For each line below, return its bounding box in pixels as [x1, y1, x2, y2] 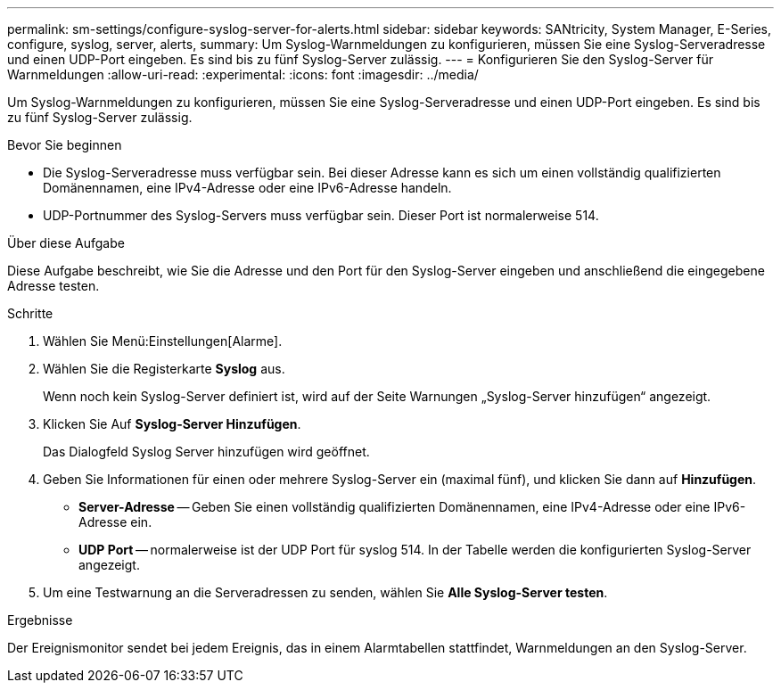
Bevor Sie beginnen [7, 137, 122, 152]
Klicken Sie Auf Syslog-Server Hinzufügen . [43, 416, 301, 431]
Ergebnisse [7, 612, 73, 628]
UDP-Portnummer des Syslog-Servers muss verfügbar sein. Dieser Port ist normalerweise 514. [43, 208, 599, 223]
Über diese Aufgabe [7, 235, 125, 251]
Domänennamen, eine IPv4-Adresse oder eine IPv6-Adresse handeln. [43, 180, 452, 195]
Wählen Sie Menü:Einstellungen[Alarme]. [43, 333, 283, 349]
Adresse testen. [7, 278, 100, 293]
